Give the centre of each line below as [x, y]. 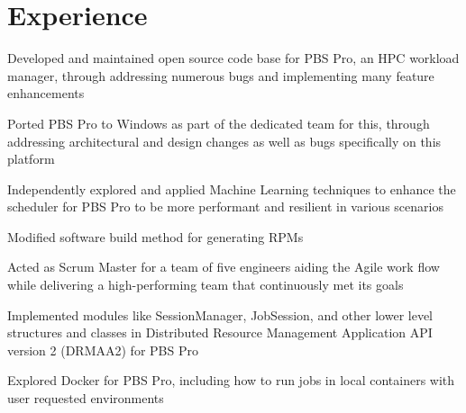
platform [31, 159]
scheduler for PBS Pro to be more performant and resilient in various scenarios [225, 206]
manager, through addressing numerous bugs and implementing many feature [221, 75]
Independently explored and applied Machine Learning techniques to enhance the [232, 189]
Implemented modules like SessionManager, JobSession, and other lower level [220, 314]
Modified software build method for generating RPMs [155, 236]
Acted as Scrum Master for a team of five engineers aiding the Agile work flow [224, 267]
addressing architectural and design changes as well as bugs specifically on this [224, 141]
